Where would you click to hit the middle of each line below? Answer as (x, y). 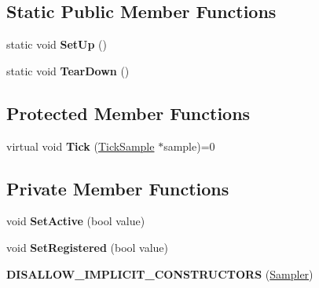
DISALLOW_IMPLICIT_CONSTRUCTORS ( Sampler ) (160, 273)
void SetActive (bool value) (76, 221)
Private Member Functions (118, 188)
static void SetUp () (57, 44)
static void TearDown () (68, 70)
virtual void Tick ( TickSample (81, 146)
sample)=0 (189, 146)
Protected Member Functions (128, 113)
